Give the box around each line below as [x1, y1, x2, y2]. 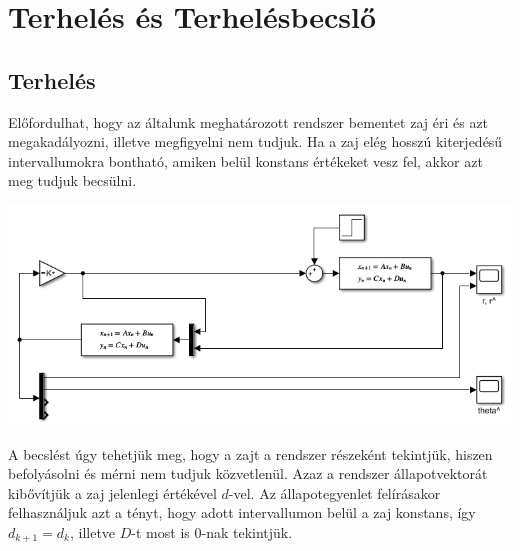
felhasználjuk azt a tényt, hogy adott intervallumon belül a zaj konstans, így [8, 502, 476, 523]
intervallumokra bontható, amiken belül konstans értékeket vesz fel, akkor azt [8, 150, 483, 171]
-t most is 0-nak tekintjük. [131, 521, 293, 542]
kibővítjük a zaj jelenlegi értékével [8, 482, 217, 503]
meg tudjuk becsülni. [8, 170, 137, 191]
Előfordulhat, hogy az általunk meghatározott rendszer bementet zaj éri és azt [8, 111, 489, 132]
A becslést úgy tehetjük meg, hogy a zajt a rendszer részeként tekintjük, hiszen [8, 443, 493, 464]
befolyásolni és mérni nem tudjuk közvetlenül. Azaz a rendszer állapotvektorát [8, 463, 488, 484]
